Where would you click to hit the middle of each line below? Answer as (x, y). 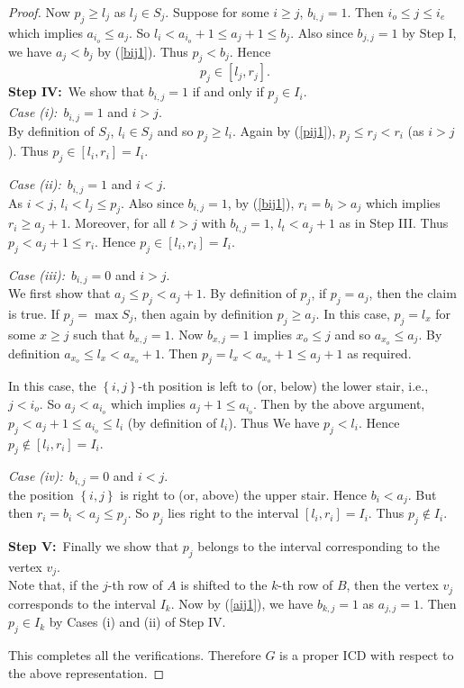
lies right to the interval (233, 513)
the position (41, 494)
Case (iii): (36, 274)
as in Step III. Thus (394, 223)
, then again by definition (204, 313)
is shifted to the (224, 585)
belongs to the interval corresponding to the (318, 546)
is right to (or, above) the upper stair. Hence (243, 494)
